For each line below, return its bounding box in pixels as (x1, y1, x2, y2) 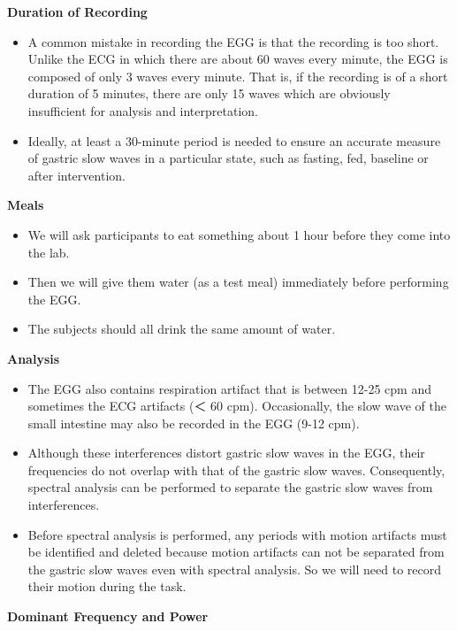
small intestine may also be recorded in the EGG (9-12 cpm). (27, 413, 360, 432)
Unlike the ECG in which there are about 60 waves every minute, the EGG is (27, 50, 448, 68)
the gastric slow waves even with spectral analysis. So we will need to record (27, 559, 442, 578)
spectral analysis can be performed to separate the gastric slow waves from (27, 478, 433, 496)
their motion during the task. (27, 577, 187, 596)
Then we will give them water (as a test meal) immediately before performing (27, 273, 449, 291)
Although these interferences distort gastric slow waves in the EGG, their (27, 443, 425, 462)
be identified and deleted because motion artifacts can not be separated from (27, 543, 445, 561)
